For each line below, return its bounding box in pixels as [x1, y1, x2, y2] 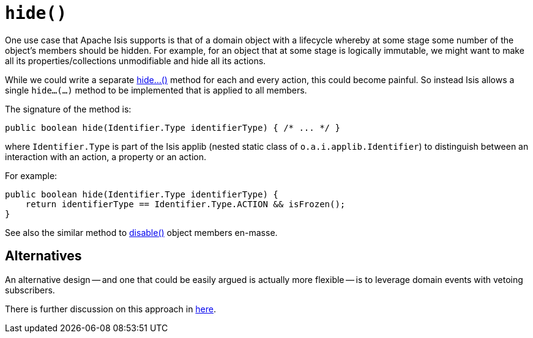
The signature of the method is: [5, 103, 132, 114]
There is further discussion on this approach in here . [5, 303, 217, 314]
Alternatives [5, 248, 82, 264]
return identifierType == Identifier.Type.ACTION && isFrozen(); [25, 199, 346, 209]
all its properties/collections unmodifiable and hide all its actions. [5, 55, 266, 66]
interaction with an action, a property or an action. [5, 151, 207, 162]
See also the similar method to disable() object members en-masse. [5, 227, 278, 238]
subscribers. [5, 284, 55, 295]
